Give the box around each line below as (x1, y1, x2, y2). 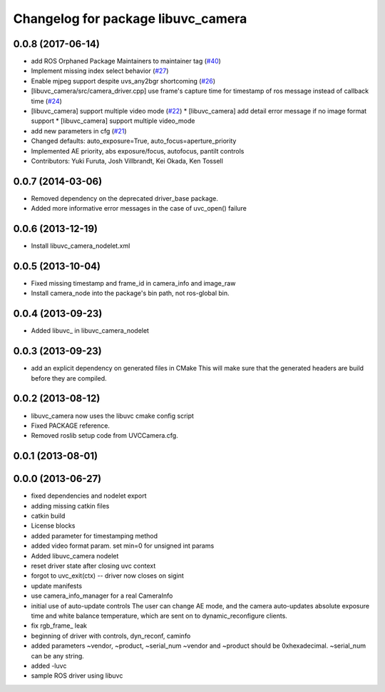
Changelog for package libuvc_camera (13, 11, 247, 26)
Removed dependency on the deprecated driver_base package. (31, 194, 219, 203)
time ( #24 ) (31, 96, 62, 105)
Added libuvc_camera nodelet (31, 551, 119, 560)
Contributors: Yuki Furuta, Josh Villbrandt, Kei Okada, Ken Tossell (31, 156, 224, 165)
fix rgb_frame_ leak (31, 621, 88, 630)
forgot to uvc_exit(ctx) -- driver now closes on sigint (31, 571, 185, 580)
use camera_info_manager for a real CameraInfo (31, 591, 173, 600)
